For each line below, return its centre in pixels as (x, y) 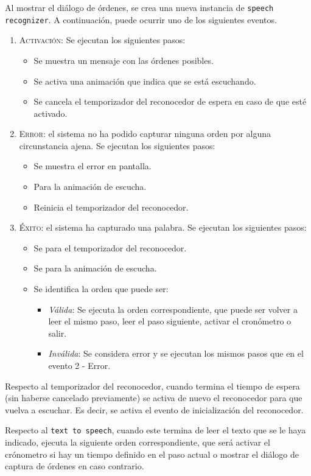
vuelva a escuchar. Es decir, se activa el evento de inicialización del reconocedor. (154, 409)
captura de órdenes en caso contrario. (75, 466)
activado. (51, 113)
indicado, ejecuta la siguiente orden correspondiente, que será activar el (138, 442)
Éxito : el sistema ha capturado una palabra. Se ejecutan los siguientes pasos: (163, 227)
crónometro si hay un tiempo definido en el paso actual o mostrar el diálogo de (152, 454)
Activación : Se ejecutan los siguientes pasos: (102, 40)
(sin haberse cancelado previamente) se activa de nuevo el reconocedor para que (154, 398)
